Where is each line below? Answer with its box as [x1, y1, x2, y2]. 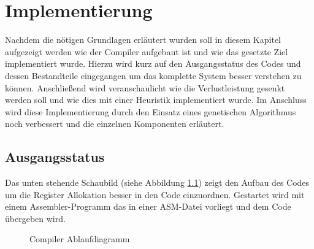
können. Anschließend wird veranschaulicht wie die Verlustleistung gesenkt [5, 81, 285, 94]
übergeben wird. [5, 212, 66, 224]
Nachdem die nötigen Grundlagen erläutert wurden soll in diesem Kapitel [5, 33, 281, 46]
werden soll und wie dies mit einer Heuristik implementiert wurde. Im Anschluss [5, 93, 307, 106]
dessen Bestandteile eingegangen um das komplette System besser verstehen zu [5, 69, 302, 82]
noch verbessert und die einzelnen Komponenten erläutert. [5, 117, 224, 130]
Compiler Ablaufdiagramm [29, 232, 130, 245]
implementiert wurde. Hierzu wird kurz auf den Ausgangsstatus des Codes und [5, 57, 301, 70]
